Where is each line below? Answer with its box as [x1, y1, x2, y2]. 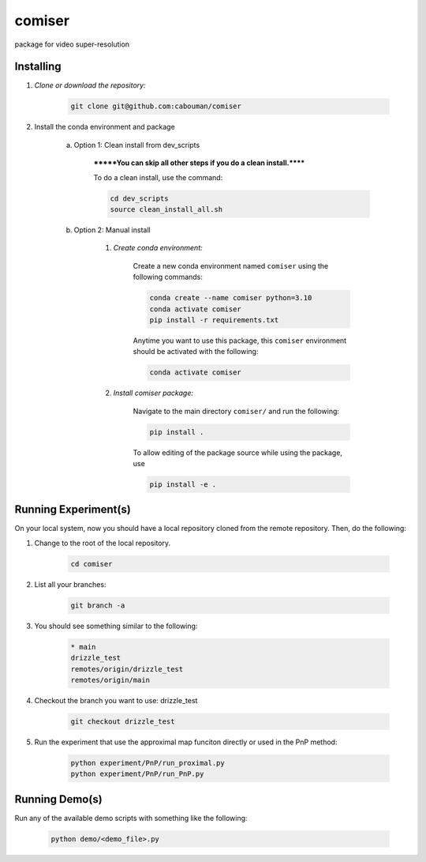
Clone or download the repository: [34, 81, 146, 90]
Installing [14, 60, 62, 73]
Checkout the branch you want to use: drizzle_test [34, 695, 198, 705]
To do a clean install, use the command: [93, 172, 223, 182]
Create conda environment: [113, 243, 203, 253]
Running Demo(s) [14, 792, 103, 806]
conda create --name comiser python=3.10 [149, 293, 312, 303]
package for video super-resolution [14, 40, 130, 49]
